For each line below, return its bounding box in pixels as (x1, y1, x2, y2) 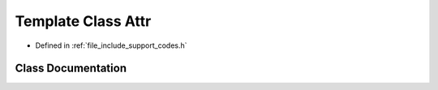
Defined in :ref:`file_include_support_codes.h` (35, 41, 187, 50)
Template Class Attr (15, 12, 152, 30)
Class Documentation (15, 62, 127, 75)
